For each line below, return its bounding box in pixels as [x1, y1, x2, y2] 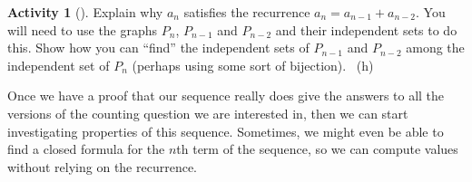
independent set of [7, 55, 110, 74]
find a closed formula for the [7, 139, 165, 158]
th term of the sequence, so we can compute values [176, 139, 458, 158]
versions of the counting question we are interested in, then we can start [7, 103, 408, 122]
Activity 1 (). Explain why [7, 3, 163, 21]
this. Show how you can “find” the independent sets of [7, 38, 310, 57]
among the [406, 38, 465, 57]
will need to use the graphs [7, 20, 158, 39]
